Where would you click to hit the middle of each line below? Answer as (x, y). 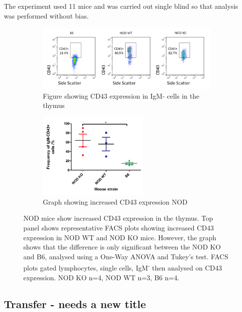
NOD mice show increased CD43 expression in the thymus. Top (118, 218)
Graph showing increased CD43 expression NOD (115, 201)
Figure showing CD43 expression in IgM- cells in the (121, 95)
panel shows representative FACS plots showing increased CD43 (119, 228)
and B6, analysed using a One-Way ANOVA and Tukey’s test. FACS (126, 256)
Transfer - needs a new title (75, 303)
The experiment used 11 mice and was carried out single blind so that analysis (121, 6)
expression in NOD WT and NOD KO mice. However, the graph (120, 237)
